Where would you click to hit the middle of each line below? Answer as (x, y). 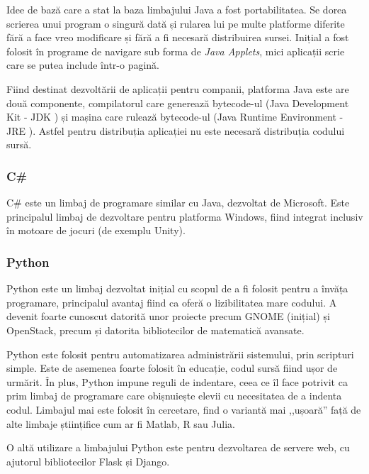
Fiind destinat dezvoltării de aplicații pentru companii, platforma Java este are (178, 88)
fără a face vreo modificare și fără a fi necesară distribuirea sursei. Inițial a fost (178, 37)
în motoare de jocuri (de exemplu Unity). (96, 230)
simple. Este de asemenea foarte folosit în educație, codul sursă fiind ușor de (172, 368)
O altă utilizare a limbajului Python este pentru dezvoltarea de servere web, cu (178, 447)
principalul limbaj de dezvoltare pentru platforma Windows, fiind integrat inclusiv (185, 216)
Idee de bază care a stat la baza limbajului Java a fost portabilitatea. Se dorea (177, 9)
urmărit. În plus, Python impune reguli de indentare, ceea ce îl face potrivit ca (177, 381)
